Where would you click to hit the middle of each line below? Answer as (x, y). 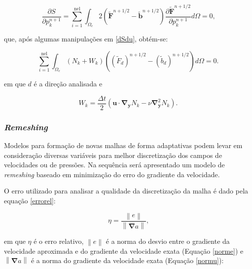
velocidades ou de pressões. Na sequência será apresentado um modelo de (114, 165)
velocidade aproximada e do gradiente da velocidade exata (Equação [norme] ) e (124, 250)
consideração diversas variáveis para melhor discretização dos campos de (113, 155)
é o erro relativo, (59, 241)
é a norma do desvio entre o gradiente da (168, 241)
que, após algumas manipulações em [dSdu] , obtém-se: (86, 39)
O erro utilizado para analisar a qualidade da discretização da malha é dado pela (126, 191)
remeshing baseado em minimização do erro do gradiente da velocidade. (112, 174)
